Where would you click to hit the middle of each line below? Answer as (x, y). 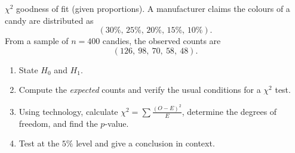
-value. (117, 123)
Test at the (39, 143)
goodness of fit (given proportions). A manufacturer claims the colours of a (153, 8)
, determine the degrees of (229, 111)
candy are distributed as (49, 20)
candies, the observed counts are (162, 41)
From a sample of (37, 41)
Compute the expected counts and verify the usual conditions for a (140, 90)
